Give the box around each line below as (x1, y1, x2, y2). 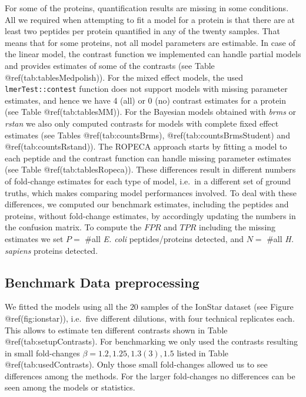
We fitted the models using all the (5, 300, 128, 313)
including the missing (199, 221, 276, 233)
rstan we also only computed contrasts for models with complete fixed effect (5, 117, 279, 129)
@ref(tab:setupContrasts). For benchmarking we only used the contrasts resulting (5, 335, 298, 348)
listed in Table (177, 346, 229, 359)
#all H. (267, 232, 294, 244)
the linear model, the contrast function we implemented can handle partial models (5, 48, 301, 60)
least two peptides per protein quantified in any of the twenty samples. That (5, 25, 280, 37)
